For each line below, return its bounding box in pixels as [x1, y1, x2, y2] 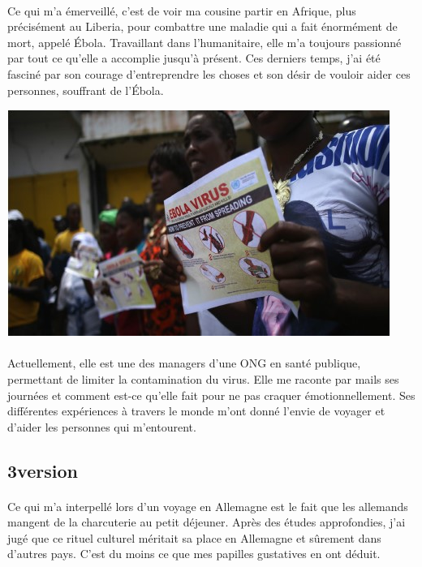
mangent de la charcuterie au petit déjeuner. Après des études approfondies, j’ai [7, 513, 406, 530]
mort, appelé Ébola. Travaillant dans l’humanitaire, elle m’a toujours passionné [7, 33, 402, 50]
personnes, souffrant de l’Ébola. [7, 81, 164, 98]
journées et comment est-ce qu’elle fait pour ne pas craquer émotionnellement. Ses [7, 386, 416, 403]
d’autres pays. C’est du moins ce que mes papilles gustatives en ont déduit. [7, 545, 381, 562]
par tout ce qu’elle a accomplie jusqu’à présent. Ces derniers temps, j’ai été [7, 49, 381, 67]
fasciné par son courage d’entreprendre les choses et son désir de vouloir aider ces [7, 65, 411, 82]
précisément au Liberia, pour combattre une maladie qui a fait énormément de [7, 18, 398, 35]
